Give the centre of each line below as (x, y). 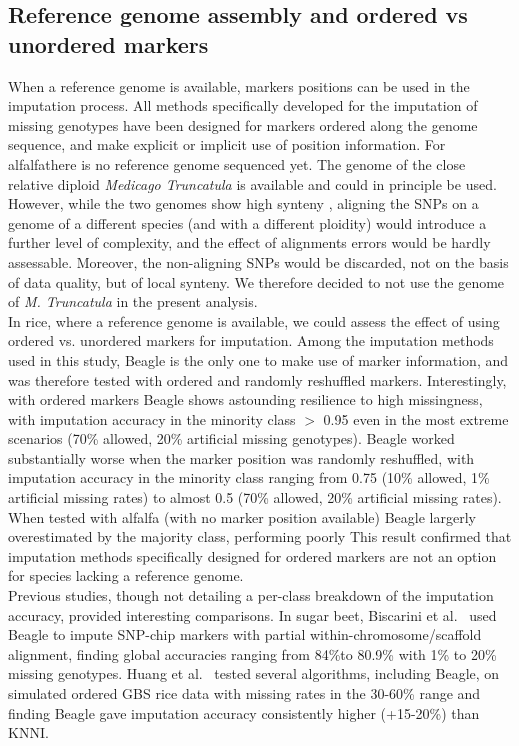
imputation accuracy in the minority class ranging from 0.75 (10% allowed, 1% (249, 477)
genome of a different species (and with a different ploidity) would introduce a (247, 222)
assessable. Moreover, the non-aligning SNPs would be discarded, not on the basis (258, 261)
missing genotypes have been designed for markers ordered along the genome (243, 124)
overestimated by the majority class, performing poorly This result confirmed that (260, 536)
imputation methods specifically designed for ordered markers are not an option (252, 555)
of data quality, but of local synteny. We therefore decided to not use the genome (256, 281)
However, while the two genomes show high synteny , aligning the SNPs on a (243, 203)
